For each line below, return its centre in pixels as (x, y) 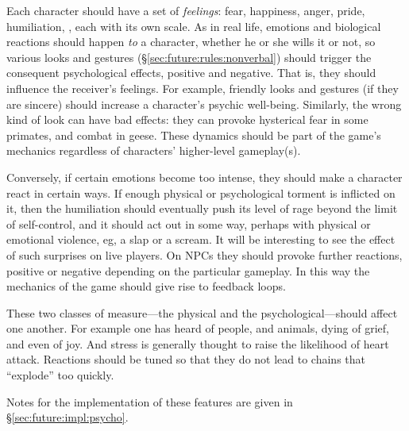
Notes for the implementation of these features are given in (150, 401)
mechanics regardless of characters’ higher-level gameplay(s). (154, 150)
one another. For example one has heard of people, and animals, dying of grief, (198, 328)
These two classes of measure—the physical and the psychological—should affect (202, 312)
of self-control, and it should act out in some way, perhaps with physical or (189, 223)
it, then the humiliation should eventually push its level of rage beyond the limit (202, 208)
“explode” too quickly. (60, 375)
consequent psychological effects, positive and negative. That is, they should (191, 73)
